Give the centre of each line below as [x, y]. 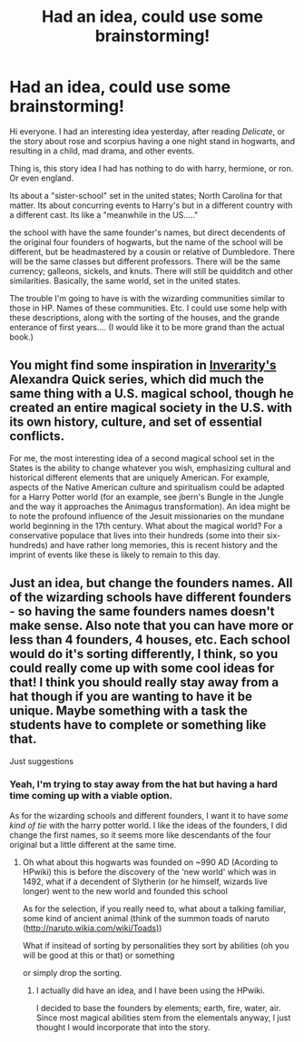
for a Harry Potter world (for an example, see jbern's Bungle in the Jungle [147, 496]
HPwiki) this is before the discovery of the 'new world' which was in [149, 871]
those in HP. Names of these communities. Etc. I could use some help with [148, 308]
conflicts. [37, 436]
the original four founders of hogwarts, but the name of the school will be [147, 241]
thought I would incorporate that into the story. [123, 1027]
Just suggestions [42, 761]
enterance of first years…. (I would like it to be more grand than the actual [147, 327]
